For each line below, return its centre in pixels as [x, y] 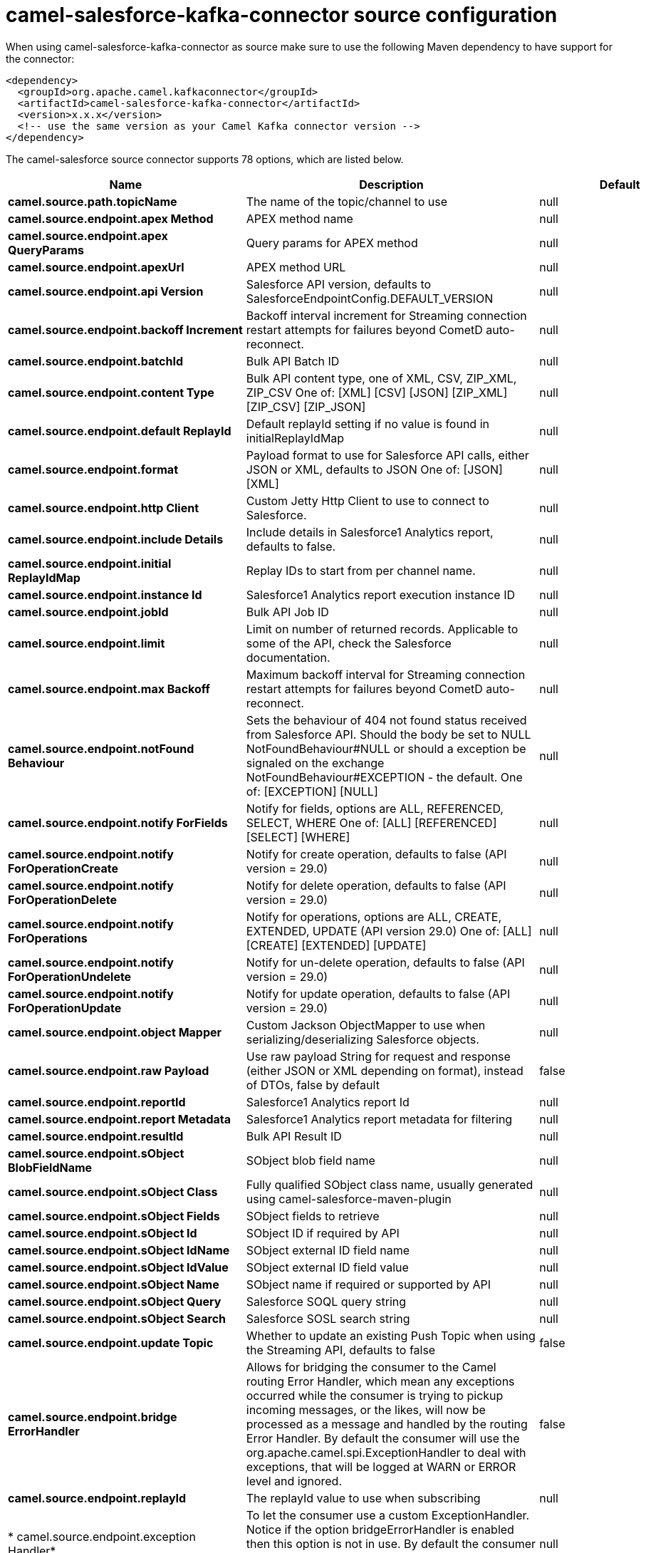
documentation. [288, 657]
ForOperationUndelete [70, 976]
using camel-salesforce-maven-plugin [349, 1199]
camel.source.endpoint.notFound [101, 748]
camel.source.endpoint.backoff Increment [125, 329]
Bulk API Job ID [287, 612]
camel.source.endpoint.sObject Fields [114, 1216]
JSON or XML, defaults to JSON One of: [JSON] [374, 469]
